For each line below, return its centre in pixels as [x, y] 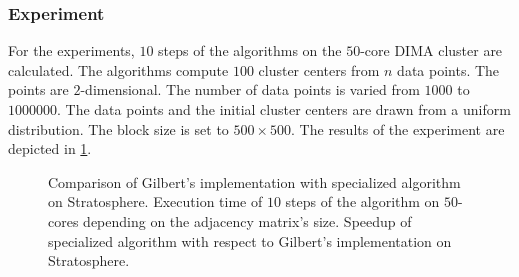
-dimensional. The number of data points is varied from [250, 89]
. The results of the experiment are [398, 128]
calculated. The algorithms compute [118, 69]
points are [38, 89]
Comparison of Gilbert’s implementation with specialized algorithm [254, 181]
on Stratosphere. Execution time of [155, 201]
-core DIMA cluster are [431, 50]
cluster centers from [319, 69]
